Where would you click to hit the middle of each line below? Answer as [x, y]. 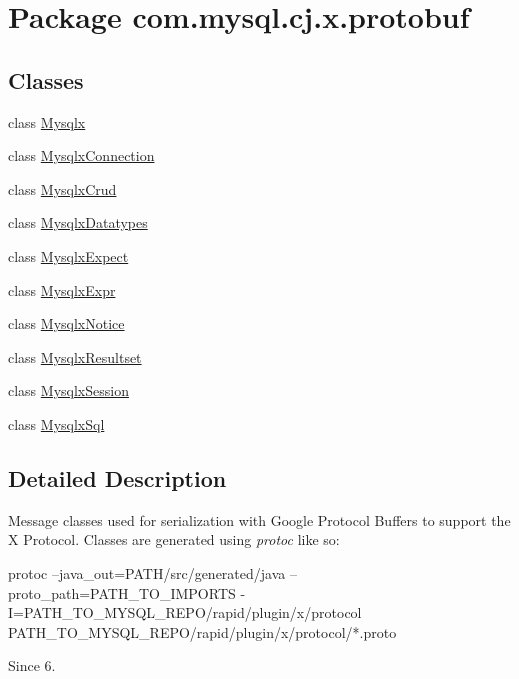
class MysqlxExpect [68, 255]
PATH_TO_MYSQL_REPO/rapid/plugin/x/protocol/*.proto [202, 631]
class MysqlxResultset [75, 356]
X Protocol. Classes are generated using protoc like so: [174, 539]
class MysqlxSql [56, 423]
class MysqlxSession [68, 390]
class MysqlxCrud [62, 188]
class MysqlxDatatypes [78, 222]
